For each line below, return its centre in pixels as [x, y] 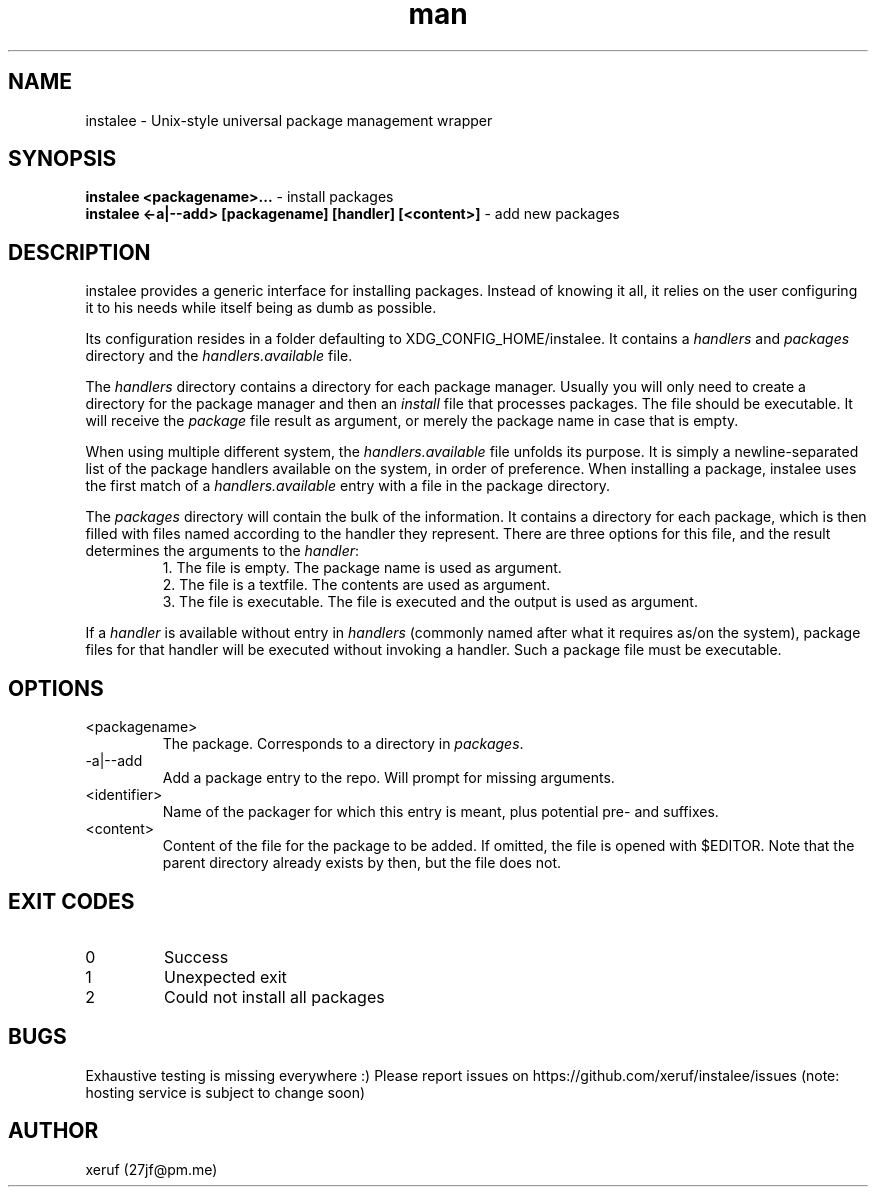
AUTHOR [53, 1131]
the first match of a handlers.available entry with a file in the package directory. [347, 486]
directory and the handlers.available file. [219, 356]
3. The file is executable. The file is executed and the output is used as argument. [430, 602]
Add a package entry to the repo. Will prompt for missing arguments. [388, 778]
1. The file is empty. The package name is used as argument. [362, 568]
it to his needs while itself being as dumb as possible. [261, 308]
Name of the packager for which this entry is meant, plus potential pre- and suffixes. [440, 812]
